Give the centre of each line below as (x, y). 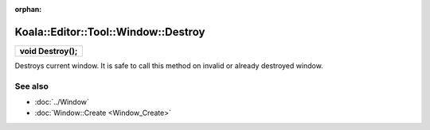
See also (32, 86)
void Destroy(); (49, 51)
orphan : (28, 9)
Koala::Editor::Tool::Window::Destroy (110, 32)
